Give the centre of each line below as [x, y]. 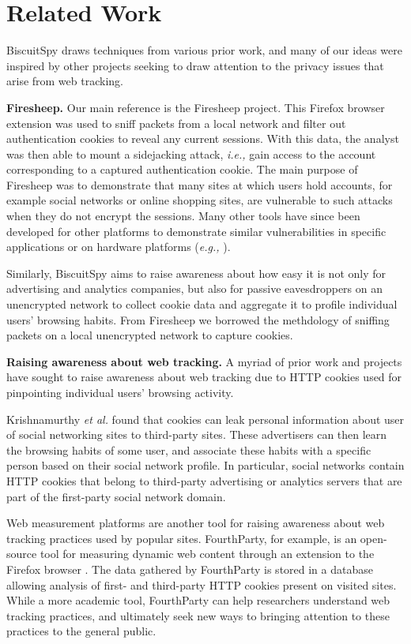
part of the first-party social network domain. [116, 496]
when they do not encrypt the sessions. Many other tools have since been [183, 216]
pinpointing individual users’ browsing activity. [120, 392]
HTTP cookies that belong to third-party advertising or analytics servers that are [204, 480]
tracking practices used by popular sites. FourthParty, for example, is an [182, 538]
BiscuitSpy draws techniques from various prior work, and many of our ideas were [205, 50]
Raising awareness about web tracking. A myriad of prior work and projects [204, 361]
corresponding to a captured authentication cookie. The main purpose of [182, 169]
